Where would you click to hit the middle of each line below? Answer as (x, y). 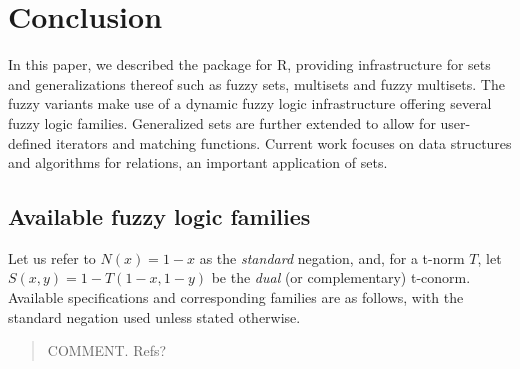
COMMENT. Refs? (107, 350)
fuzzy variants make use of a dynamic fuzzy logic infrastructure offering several (250, 103)
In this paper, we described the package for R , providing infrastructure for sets (249, 64)
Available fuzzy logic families (159, 216)
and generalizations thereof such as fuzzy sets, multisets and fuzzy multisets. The (256, 83)
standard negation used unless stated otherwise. (154, 316)
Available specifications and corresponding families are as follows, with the (236, 297)
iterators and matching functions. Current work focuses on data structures (284, 142)
